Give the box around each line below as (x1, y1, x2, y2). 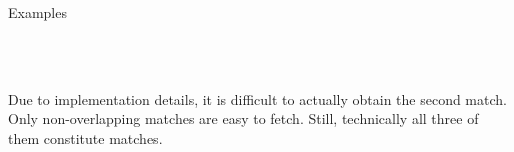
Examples (8, 2, 67, 22)
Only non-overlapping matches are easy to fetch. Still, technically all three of (8, 108, 479, 129)
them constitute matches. (8, 127, 163, 148)
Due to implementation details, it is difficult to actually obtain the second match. (8, 88, 507, 109)
